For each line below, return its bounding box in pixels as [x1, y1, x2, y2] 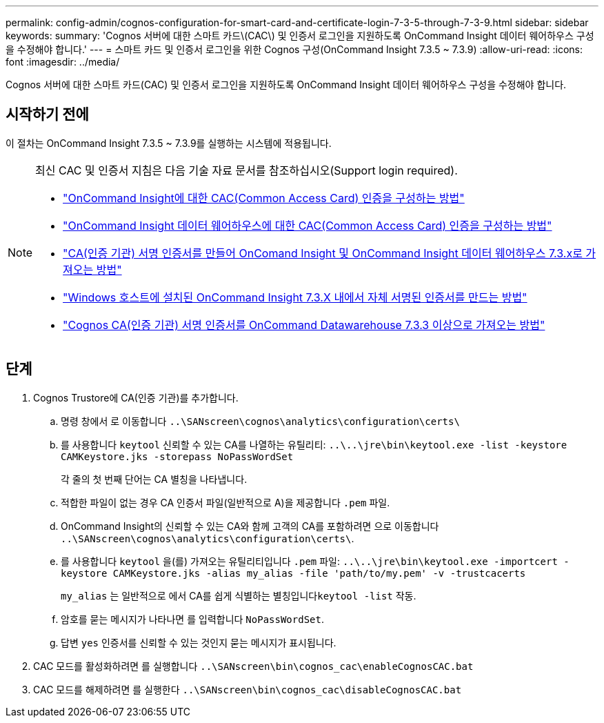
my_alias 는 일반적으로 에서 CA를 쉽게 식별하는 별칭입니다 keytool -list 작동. [61, 589, 416, 602]
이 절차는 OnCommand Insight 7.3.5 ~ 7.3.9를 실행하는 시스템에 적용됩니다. [6, 137, 332, 149]
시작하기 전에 [6, 106, 89, 123]
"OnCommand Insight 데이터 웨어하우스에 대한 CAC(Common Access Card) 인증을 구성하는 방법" [63, 218, 552, 232]
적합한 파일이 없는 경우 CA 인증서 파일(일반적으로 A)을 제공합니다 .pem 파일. [61, 496, 390, 508]
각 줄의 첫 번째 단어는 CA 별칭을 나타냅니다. [61, 473, 248, 485]
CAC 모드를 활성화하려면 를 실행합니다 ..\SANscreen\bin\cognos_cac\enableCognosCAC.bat [33, 660, 474, 672]
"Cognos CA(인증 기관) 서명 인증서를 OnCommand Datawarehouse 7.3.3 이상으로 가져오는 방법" [63, 317, 545, 332]
